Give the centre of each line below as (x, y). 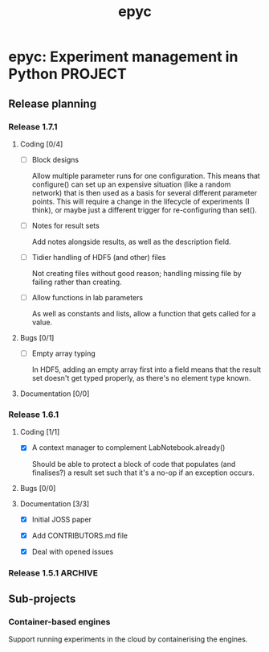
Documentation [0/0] (55, 394)
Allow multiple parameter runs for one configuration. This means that (146, 175)
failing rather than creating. (77, 282)
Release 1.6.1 (34, 415)
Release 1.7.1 (33, 126)
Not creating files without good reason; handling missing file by (137, 274)
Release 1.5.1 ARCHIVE (53, 572)
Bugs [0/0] (38, 488)
